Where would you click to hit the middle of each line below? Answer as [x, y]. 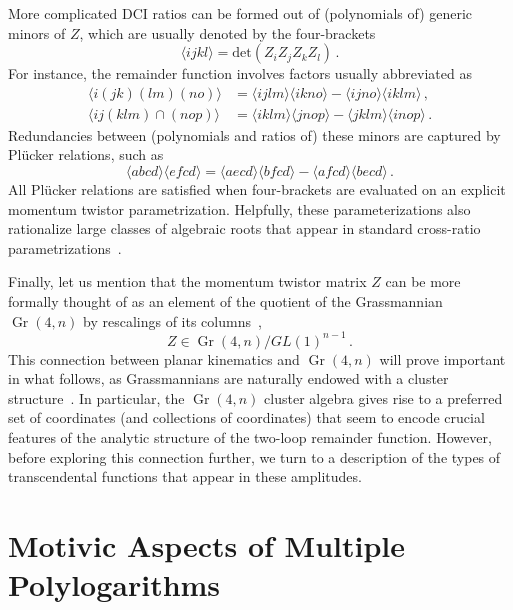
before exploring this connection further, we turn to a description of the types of [254, 456]
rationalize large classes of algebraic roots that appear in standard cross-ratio [244, 228]
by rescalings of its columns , [172, 320]
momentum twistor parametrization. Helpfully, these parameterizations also [239, 208]
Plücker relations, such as [86, 154]
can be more [423, 281]
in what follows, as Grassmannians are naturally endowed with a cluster [228, 378]
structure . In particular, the [96, 397]
